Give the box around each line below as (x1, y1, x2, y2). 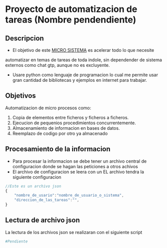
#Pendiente (5, 239, 28, 244)
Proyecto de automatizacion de (5, 3, 137, 15)
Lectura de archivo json (5, 216, 80, 225)
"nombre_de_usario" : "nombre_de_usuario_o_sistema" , (14, 193, 124, 198)
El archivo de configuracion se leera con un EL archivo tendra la (12, 169, 144, 175)
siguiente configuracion (12, 174, 61, 180)
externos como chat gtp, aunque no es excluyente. (5, 62, 110, 68)
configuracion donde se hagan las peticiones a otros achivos (12, 163, 138, 169)
